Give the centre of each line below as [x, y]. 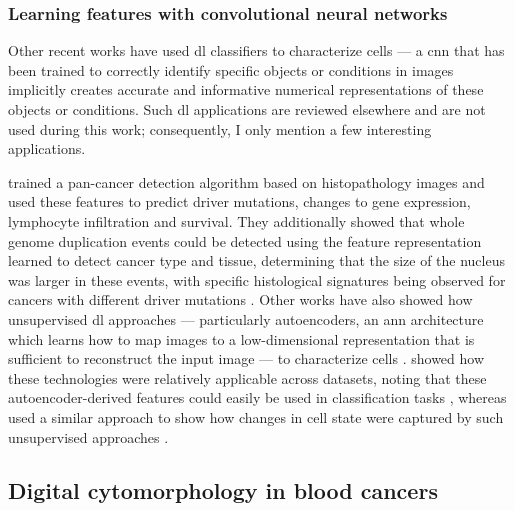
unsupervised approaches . [88, 436]
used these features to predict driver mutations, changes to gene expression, [239, 201]
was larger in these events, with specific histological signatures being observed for [257, 279]
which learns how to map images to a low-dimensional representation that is [241, 338]
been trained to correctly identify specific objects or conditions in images [231, 69]
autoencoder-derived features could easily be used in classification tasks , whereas [257, 397]
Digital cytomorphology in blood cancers [223, 490]
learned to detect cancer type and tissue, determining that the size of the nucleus [256, 260]
